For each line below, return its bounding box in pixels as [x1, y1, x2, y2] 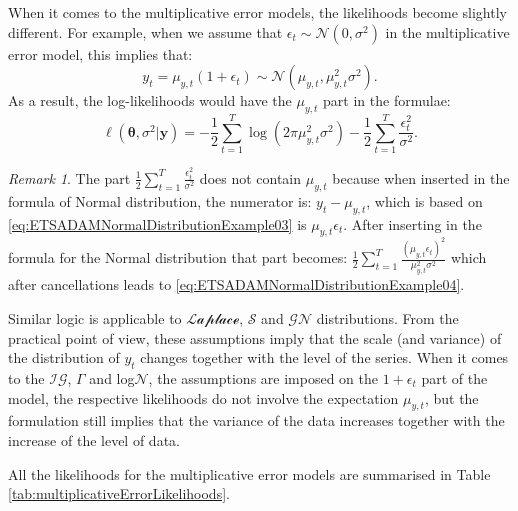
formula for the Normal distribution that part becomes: [8, 247, 348, 268]
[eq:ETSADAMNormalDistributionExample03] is [8, 213, 307, 234]
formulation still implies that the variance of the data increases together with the [8, 410, 505, 431]
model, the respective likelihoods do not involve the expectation [8, 387, 399, 408]
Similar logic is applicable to [8, 307, 182, 328]
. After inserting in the [343, 213, 482, 234]
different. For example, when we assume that [8, 21, 283, 42]
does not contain [199, 167, 302, 188]
